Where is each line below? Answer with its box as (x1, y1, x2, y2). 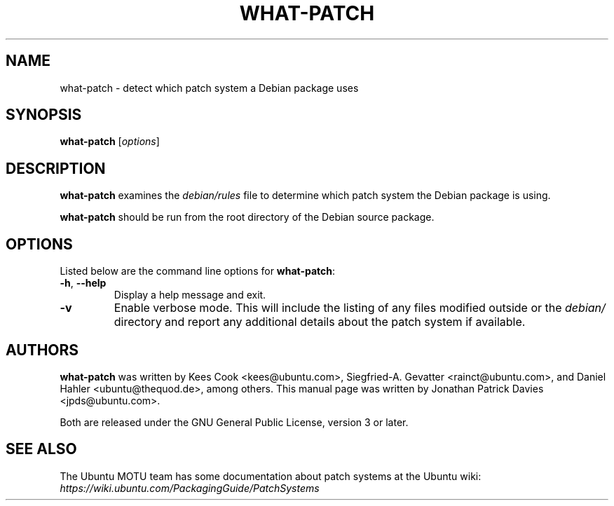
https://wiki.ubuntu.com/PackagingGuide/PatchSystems (60, 481, 320, 494)
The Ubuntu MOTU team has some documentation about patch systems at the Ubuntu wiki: (60, 470, 482, 482)
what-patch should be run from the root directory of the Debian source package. (60, 211, 435, 224)
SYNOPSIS (6, 106, 82, 124)
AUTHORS (6, 341, 79, 359)
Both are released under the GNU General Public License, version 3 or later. (60, 416, 409, 428)
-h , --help (60, 277, 107, 289)
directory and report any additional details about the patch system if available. (114, 315, 526, 329)
